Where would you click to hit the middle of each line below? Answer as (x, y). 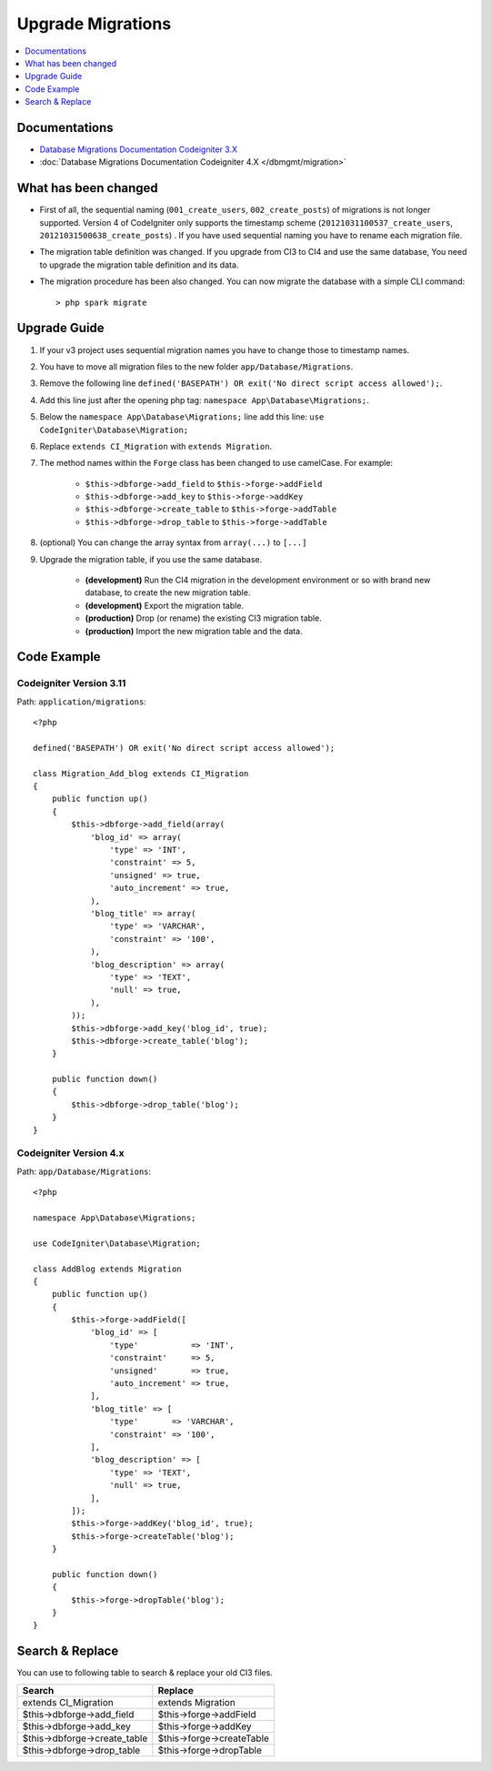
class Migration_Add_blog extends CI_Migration (141, 773)
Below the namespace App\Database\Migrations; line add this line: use (182, 417)
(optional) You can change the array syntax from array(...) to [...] (173, 542)
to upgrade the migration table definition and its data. (139, 265)
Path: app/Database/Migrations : (84, 1171)
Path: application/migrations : (82, 702)
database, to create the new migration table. (168, 592)
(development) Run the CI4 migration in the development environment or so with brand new (258, 580)
